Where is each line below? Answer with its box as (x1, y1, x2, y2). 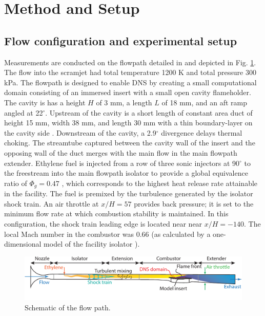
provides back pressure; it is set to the (134, 198, 254, 209)
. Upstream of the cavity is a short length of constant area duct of (45, 107, 253, 118)
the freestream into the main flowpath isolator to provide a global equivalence (4, 168, 248, 178)
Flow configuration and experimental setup (4, 32, 237, 48)
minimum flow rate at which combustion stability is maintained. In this (4, 208, 229, 219)
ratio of (4, 177, 27, 188)
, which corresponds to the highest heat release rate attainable (62, 177, 258, 188)
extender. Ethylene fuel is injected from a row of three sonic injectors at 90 (4, 157, 240, 168)
